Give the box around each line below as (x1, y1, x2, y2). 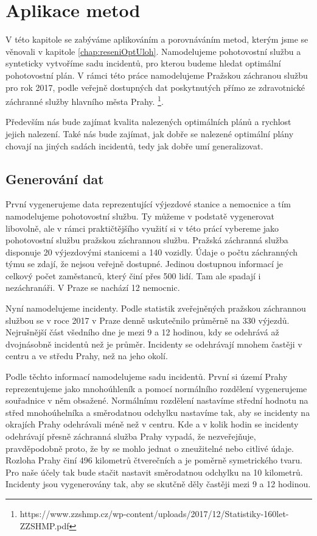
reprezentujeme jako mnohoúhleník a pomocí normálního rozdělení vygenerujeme (5, 382, 307, 395)
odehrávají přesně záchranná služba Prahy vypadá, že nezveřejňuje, (5, 430, 256, 443)
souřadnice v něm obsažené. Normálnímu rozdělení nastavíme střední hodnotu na (5, 394, 308, 407)
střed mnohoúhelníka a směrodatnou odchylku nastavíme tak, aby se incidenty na (5, 406, 310, 418)
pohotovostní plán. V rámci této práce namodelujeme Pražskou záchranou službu (5, 68, 308, 81)
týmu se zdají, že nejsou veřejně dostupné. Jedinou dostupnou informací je (5, 257, 283, 270)
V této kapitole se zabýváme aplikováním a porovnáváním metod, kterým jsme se (5, 33, 308, 46)
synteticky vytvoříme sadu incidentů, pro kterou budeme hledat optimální (5, 57, 281, 70)
